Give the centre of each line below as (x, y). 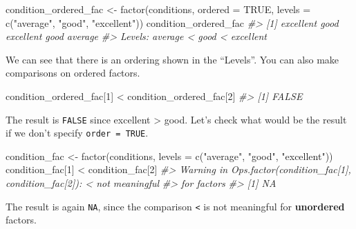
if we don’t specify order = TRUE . (77, 133)
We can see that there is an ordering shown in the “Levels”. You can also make (172, 59)
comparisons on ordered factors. (73, 73)
